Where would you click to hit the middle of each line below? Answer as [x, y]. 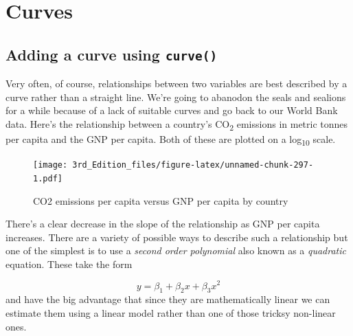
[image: [50, 165]
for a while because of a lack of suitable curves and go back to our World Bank [172, 110]
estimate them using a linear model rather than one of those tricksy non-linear [171, 312]
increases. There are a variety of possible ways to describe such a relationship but [177, 237]
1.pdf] [48, 178]
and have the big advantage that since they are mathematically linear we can [168, 299]
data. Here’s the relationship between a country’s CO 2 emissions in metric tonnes [177, 124]
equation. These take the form [69, 264]
